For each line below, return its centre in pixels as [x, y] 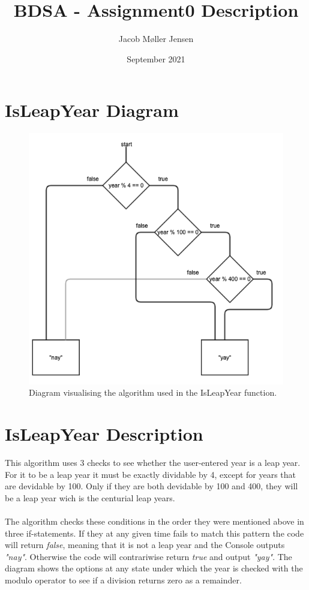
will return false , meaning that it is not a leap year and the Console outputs [145, 545]
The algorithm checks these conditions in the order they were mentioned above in [154, 521]
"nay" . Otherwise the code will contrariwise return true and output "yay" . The [148, 556]
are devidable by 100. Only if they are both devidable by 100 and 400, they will [151, 486]
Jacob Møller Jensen [156, 39]
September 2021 [156, 58]
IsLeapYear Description [104, 434]
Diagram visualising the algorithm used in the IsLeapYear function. [153, 392]
